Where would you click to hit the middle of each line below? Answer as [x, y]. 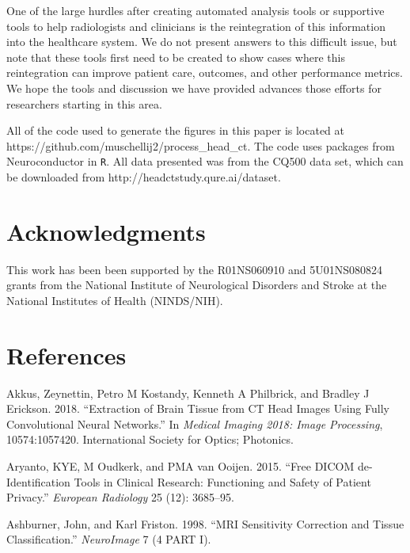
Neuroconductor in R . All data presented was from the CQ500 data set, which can [205, 161]
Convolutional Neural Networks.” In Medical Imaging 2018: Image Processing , [195, 423]
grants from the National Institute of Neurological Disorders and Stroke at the [197, 285]
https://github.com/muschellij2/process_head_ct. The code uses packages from [201, 145]
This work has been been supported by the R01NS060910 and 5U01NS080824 [194, 269]
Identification [38, 481]
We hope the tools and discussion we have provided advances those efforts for [194, 88]
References [66, 355]
